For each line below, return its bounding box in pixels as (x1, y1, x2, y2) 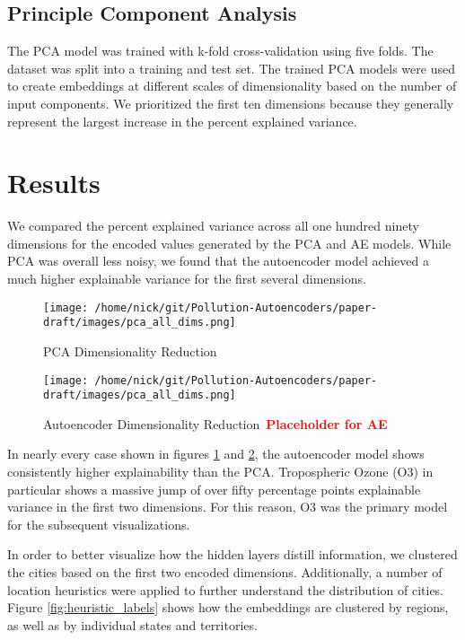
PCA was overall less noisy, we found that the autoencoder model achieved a (7, 251, 429, 270)
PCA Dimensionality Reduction (43, 341, 217, 360)
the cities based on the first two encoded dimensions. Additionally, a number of (7, 563, 443, 582)
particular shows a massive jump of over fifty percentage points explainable (7, 479, 421, 498)
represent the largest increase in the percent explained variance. (7, 111, 357, 130)
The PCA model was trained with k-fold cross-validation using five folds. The (7, 41, 434, 60)
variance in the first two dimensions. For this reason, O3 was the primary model (7, 497, 448, 516)
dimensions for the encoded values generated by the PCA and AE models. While (7, 233, 452, 252)
